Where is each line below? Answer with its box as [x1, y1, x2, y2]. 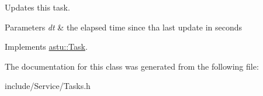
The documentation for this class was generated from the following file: [5, 60, 259, 72]
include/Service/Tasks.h [5, 80, 91, 92]
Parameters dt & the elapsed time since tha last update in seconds [5, 20, 243, 33]
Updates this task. [5, 1, 70, 13]
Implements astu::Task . [5, 40, 88, 53]
